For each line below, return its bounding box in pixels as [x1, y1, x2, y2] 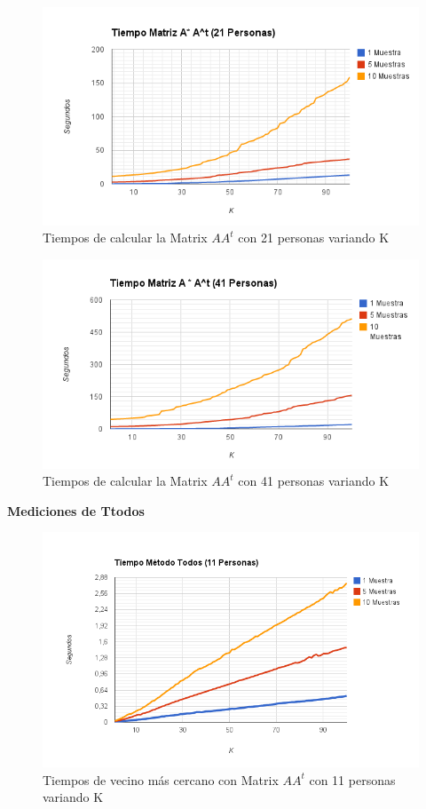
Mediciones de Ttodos [7, 501, 145, 520]
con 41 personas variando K [238, 472, 390, 490]
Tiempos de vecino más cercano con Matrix [43, 770, 279, 789]
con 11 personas [309, 770, 396, 789]
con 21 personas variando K [238, 228, 390, 247]
